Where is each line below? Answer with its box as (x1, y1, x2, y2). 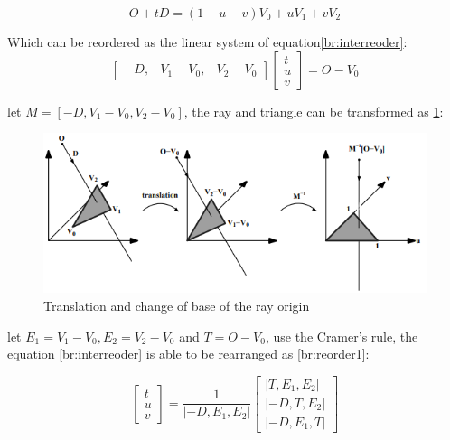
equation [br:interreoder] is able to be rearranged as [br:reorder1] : (7, 344, 370, 363)
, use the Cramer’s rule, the (265, 326, 418, 345)
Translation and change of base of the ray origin (43, 295, 310, 314)
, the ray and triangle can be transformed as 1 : (183, 101, 444, 120)
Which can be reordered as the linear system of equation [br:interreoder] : (7, 33, 408, 51)
